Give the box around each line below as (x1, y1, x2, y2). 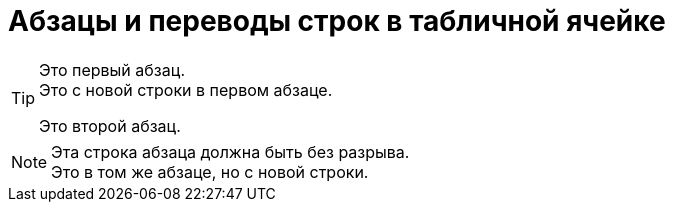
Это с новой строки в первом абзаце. (39, 79, 333, 100)
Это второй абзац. (39, 115, 181, 136)
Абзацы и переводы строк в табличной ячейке (8, 4, 666, 38)
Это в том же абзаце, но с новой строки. (51, 161, 369, 182)
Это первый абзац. (39, 59, 186, 80)
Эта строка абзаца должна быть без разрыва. (51, 141, 410, 162)
